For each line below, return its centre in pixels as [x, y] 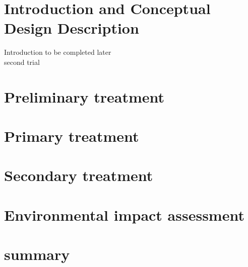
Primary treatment [72, 136]
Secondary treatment [79, 175]
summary [37, 254]
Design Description [72, 28]
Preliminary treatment [84, 96]
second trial [22, 62]
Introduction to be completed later [58, 52]
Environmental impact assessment [124, 214]
